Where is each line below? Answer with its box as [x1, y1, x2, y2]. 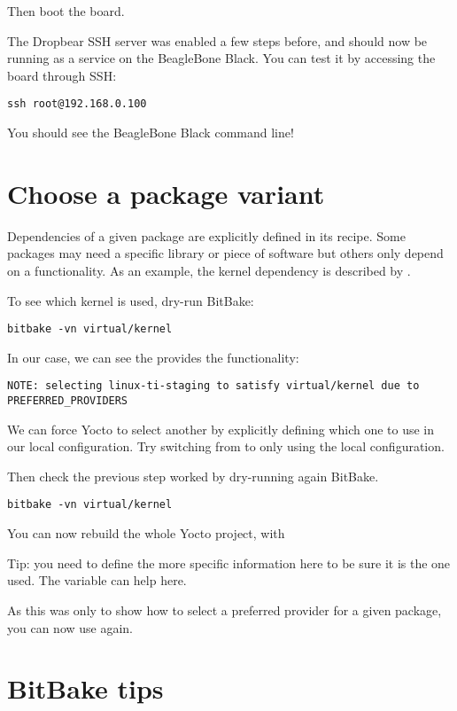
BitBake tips [7, 670, 164, 707]
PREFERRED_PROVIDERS [7, 395, 128, 408]
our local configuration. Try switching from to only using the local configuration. [7, 437, 445, 456]
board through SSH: [7, 66, 117, 84]
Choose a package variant [7, 175, 325, 211]
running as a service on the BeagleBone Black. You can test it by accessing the [7, 49, 436, 67]
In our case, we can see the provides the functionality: [7, 348, 299, 366]
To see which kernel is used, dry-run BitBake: [7, 291, 254, 309]
